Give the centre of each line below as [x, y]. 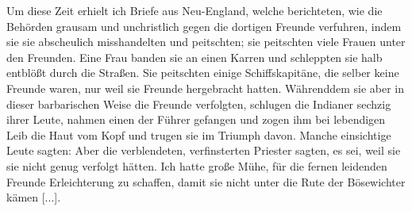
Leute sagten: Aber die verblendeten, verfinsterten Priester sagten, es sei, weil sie [204, 150]
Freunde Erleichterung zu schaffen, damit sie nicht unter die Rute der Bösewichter [206, 181]
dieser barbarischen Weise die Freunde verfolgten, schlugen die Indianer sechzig [199, 104]
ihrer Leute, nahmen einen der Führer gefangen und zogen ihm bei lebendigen [196, 119]
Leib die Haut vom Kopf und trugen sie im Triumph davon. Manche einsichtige [199, 134]
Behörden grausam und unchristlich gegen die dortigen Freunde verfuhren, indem [204, 26]
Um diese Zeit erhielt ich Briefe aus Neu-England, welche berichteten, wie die [194, 10]
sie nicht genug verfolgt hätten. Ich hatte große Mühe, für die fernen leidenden [197, 165]
